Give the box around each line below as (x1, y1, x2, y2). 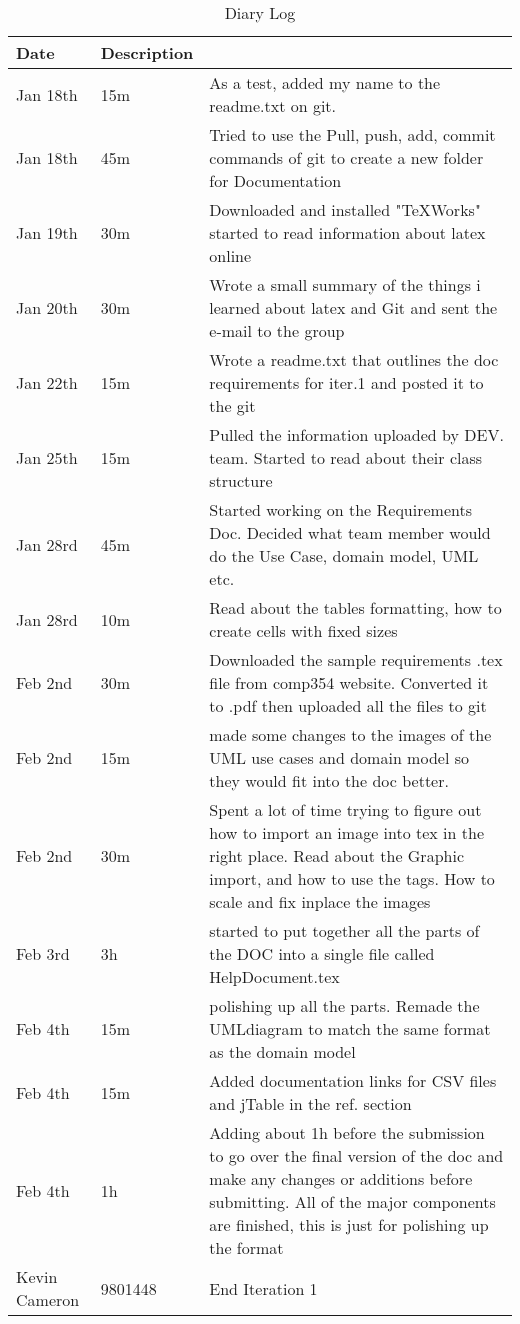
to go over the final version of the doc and (209, 1144, 504, 1167)
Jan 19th (16, 221, 78, 244)
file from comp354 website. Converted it (209, 671, 489, 694)
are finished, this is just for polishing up (209, 1213, 489, 1236)
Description (100, 41, 194, 64)
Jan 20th (16, 296, 78, 319)
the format (209, 1236, 284, 1259)
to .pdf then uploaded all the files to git (209, 694, 487, 717)
